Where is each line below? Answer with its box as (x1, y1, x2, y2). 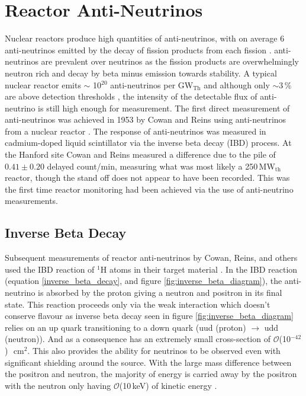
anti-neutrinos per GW (110, 78, 194, 91)
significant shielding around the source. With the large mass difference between (5, 356, 292, 368)
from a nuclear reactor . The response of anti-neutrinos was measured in (5, 124, 266, 137)
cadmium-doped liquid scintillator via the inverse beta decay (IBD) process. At (5, 136, 292, 149)
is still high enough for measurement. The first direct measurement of (38, 101, 290, 114)
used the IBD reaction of (5, 263, 95, 275)
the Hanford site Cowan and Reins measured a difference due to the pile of (5, 148, 276, 161)
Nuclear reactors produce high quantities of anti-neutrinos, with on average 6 (5, 32, 285, 44)
